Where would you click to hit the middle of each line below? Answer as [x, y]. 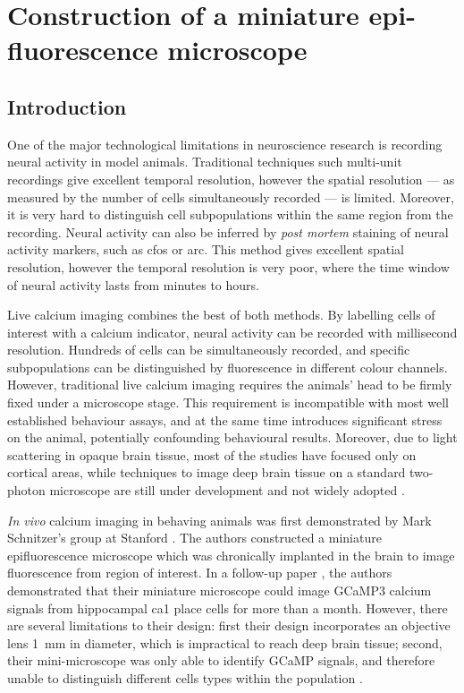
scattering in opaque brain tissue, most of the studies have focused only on [212, 454]
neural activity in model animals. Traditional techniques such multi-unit [205, 162]
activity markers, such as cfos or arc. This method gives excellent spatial [206, 249]
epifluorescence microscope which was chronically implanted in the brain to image [231, 555]
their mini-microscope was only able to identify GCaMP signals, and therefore [221, 660]
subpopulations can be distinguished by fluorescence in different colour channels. [228, 367]
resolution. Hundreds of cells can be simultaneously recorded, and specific [209, 350]
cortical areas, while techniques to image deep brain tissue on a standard [207, 472]
